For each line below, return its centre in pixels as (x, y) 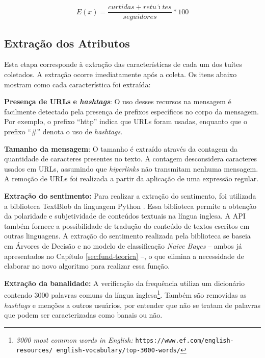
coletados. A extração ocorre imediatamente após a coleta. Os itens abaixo (121, 74)
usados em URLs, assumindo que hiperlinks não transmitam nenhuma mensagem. (131, 168)
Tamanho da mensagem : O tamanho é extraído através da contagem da (121, 148)
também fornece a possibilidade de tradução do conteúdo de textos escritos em (127, 225)
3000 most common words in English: (74, 339)
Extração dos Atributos (67, 43)
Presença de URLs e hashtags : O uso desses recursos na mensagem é (118, 101)
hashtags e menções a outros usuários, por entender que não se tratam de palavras (132, 305)
